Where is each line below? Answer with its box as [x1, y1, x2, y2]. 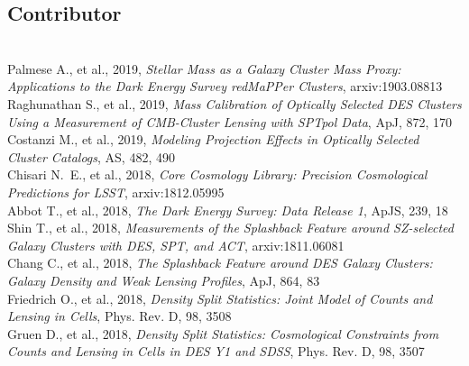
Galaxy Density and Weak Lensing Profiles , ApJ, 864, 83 [7, 270, 320, 289]
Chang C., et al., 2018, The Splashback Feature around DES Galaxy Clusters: [7, 253, 433, 272]
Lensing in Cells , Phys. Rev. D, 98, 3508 [7, 307, 232, 325]
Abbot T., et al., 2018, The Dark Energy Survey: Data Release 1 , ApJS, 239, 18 [7, 200, 448, 219]
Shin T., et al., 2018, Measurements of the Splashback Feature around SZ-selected [7, 218, 454, 237]
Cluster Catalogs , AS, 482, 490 [7, 147, 175, 166]
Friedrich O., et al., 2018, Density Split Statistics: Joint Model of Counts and [7, 288, 433, 307]
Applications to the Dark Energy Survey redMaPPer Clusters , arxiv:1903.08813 [7, 77, 443, 96]
